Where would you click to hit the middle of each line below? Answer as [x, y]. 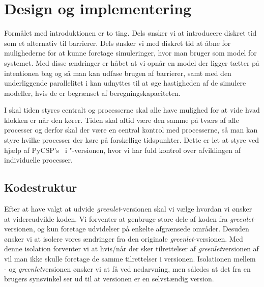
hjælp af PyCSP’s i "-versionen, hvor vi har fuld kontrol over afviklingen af [122, 150]
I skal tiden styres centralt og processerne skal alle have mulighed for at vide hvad [132, 110]
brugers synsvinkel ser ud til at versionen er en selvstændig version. [109, 279]
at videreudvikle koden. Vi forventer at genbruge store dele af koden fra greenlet [129, 218]
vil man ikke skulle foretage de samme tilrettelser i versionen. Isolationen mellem [130, 259]
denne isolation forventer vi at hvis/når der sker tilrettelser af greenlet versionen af [131, 249]
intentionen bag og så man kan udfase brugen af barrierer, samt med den [118, 73]
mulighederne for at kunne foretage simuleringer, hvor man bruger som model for [130, 53]
